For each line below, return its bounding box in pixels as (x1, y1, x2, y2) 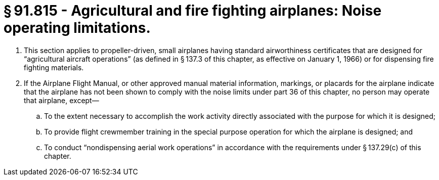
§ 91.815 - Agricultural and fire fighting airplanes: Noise (4, 2, 382, 19)
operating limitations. (4, 19, 151, 36)
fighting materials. (24, 63, 84, 72)
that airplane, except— (24, 96, 99, 105)
